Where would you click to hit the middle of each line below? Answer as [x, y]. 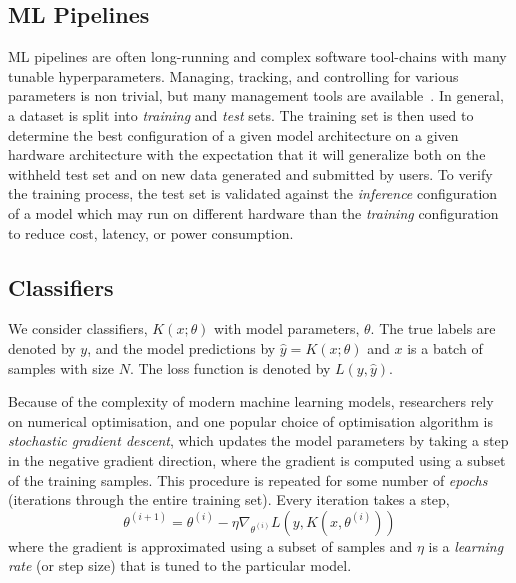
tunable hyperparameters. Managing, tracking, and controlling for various [233, 75]
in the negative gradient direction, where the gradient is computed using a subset [257, 459]
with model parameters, [287, 328]
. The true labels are [433, 328]
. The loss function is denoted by [230, 367]
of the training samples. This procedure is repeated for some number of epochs [248, 479]
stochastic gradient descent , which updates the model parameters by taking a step [258, 440]
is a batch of [445, 347]
